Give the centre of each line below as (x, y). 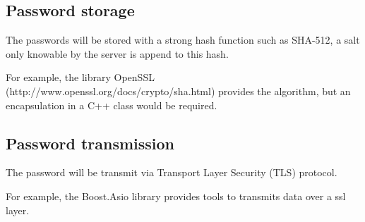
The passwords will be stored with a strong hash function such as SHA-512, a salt (183, 40)
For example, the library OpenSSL (80, 77)
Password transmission (90, 143)
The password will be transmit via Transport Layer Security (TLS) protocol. (172, 172)
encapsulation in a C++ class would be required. (112, 105)
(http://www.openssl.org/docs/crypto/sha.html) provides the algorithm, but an (178, 91)
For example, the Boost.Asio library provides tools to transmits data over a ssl (176, 196)
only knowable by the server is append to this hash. (117, 53)
